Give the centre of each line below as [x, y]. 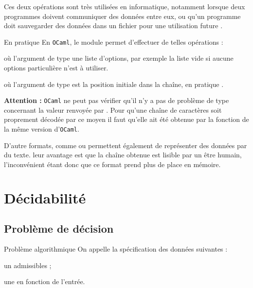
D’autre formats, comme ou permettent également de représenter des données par [126, 145]
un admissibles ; [28, 265]
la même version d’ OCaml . [42, 129]
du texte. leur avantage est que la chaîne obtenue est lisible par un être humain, [123, 155]
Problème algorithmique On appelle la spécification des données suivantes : [116, 249]
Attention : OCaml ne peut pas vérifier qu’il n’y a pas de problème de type [117, 100]
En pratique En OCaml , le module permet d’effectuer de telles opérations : [114, 42]
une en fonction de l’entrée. [45, 281]
